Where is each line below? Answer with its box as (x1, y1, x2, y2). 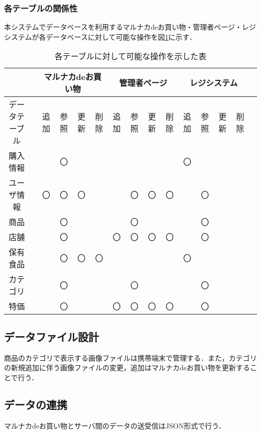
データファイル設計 (4, 329, 99, 344)
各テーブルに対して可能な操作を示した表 (54, 50, 207, 62)
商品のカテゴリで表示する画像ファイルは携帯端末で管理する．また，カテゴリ (4, 352, 257, 363)
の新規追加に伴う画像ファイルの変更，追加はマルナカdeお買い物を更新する (4, 362, 250, 373)
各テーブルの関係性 (4, 2, 78, 14)
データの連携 (4, 396, 67, 412)
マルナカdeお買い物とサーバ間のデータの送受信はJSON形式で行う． (4, 420, 226, 430)
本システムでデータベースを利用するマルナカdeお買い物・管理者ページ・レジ (4, 22, 256, 32)
